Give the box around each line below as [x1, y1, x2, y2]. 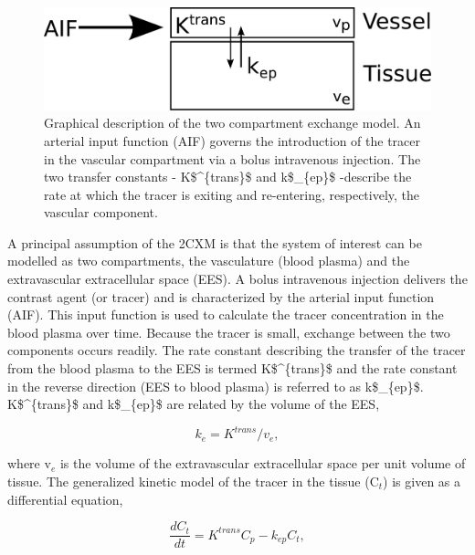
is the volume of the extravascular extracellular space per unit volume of [59, 454, 466, 473]
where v [7, 454, 51, 473]
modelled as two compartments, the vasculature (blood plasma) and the [7, 251, 410, 270]
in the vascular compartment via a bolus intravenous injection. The [44, 149, 421, 168]
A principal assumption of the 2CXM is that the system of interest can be [7, 233, 422, 252]
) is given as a [383, 471, 461, 490]
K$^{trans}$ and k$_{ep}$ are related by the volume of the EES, [7, 394, 380, 414]
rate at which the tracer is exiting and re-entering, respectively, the [44, 184, 420, 204]
